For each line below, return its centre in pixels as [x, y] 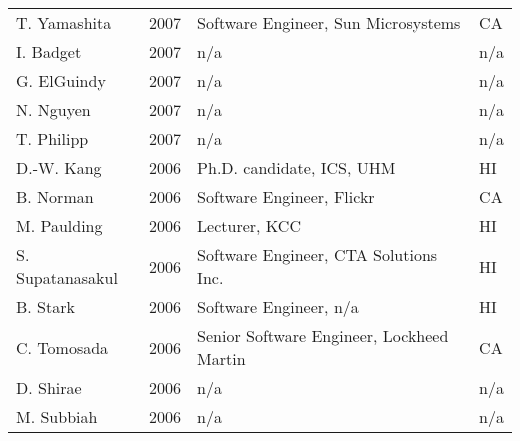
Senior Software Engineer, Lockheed [323, 335]
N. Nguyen [53, 109]
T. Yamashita [64, 22]
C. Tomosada [62, 347]
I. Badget [49, 51]
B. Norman [55, 196]
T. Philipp [52, 138]
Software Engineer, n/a [278, 306]
